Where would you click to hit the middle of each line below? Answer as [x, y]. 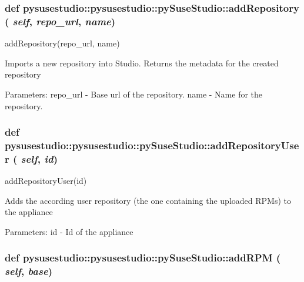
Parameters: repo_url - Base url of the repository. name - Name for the [134, 94]
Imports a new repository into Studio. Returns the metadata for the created [142, 63]
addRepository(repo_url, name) [62, 43]
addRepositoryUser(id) [46, 181]
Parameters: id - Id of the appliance [69, 231]
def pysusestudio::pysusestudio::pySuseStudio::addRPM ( [143, 258]
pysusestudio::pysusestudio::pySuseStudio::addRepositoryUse [152, 145]
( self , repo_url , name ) [60, 21]
